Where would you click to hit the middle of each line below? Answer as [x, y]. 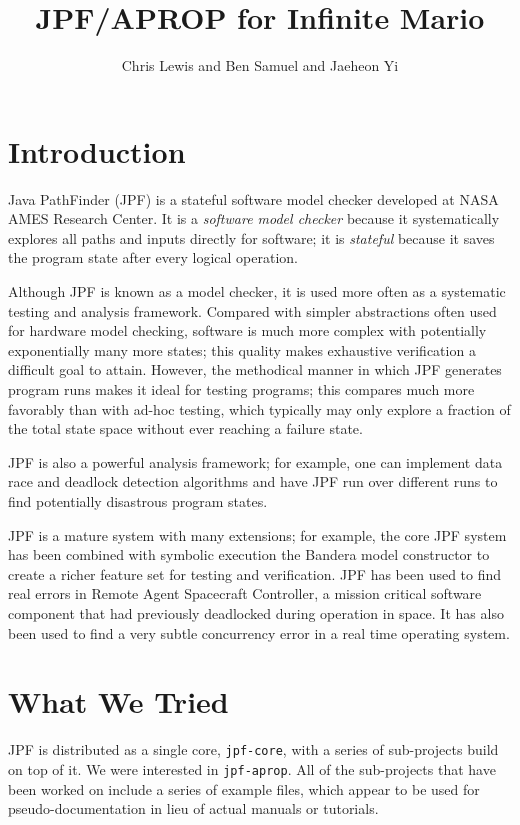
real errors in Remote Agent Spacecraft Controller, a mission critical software [245, 593]
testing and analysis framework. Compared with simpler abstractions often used [252, 310]
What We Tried [118, 701]
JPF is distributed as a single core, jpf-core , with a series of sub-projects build [253, 749]
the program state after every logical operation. [153, 257]
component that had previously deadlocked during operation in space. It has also [256, 612]
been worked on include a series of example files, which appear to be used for [244, 788]
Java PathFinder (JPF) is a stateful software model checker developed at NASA [253, 198]
